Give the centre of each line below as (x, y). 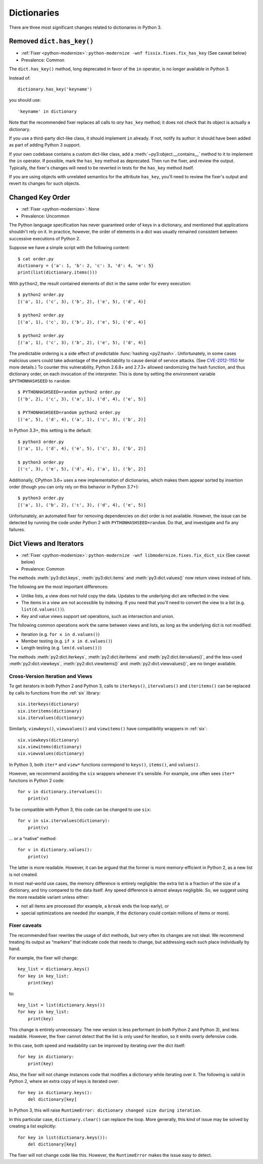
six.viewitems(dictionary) (50, 747)
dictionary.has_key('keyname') (55, 89)
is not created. (24, 874)
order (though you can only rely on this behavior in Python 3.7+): (74, 487)
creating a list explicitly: (33, 1126)
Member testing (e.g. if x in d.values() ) (67, 641)
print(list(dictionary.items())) (57, 273)
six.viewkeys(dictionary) (49, 740)
